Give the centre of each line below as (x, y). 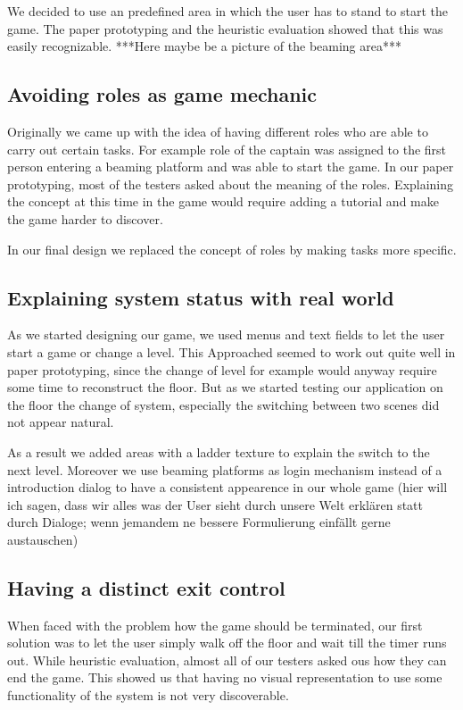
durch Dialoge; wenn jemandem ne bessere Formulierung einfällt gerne (199, 522)
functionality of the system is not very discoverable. (148, 695)
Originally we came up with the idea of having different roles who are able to (218, 131)
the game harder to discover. (85, 218)
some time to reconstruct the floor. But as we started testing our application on (225, 387)
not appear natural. (61, 422)
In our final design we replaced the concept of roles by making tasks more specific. (232, 249)
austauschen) (43, 539)
